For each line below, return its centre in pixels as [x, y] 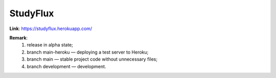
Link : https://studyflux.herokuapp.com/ [51, 29]
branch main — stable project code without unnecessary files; [92, 59]
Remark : [19, 38]
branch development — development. [66, 66]
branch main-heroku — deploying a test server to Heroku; [88, 52]
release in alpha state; [50, 45]
